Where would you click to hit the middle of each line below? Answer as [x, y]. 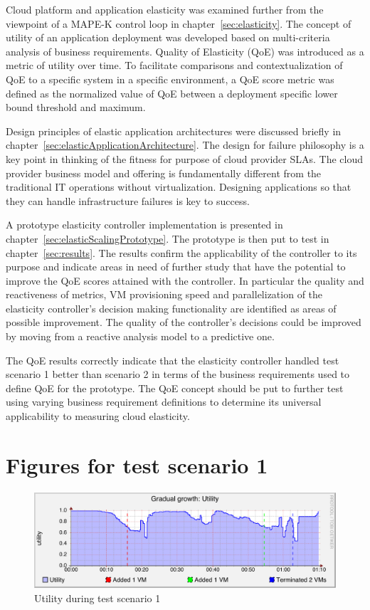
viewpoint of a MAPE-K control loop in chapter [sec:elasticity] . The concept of [179, 23]
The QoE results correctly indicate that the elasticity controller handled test [173, 360]
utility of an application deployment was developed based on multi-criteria [168, 37]
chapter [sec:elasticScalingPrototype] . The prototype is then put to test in [168, 238]
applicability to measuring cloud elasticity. [98, 416]
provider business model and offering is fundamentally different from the [164, 173]
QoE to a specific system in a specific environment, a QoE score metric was [170, 79]
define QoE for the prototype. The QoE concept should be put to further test [175, 388]
